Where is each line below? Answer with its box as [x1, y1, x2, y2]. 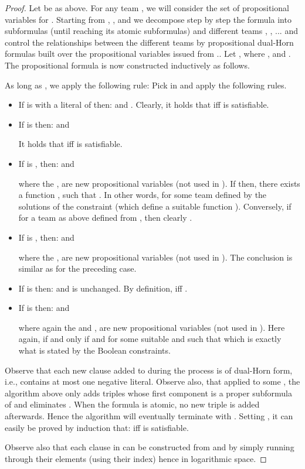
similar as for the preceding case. [18, 262, 137, 275]
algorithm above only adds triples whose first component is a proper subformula [5, 386, 292, 399]
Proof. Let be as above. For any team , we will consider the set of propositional [5, 2, 289, 13]
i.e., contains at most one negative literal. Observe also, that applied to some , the [5, 375, 300, 388]
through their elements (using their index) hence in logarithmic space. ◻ [5, 452, 267, 464]
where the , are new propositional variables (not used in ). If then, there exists [18, 177, 300, 189]
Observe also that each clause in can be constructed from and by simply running [5, 441, 294, 453]
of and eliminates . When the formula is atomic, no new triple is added [5, 398, 260, 410]
